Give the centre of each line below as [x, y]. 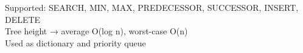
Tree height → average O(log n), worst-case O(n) [96, 31]
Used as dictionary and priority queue [75, 42]
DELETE [23, 19]
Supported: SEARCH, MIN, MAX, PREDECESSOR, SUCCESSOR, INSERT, [152, 7]
